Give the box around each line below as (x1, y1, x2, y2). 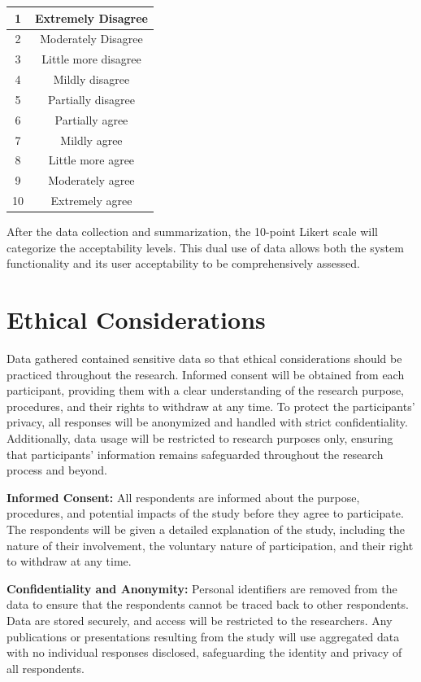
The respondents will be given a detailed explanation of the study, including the (7, 521, 405, 538)
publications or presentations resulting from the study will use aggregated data (7, 627, 400, 645)
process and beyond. (7, 461, 107, 479)
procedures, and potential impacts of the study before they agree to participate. (7, 505, 404, 522)
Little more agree (48, 151, 135, 168)
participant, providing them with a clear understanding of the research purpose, (7, 382, 405, 399)
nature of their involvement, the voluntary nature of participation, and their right (7, 536, 414, 553)
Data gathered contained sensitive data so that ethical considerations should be (7, 350, 402, 367)
